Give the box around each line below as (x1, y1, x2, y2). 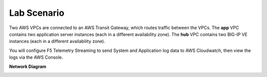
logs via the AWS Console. (9, 54, 63, 60)
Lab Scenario (9, 7, 64, 18)
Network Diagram (9, 63, 46, 69)
